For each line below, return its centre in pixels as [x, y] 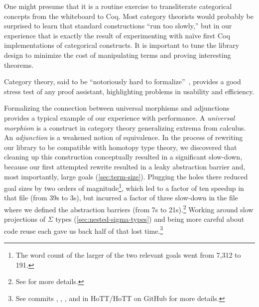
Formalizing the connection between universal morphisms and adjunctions [117, 108]
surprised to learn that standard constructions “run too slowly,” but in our [118, 26]
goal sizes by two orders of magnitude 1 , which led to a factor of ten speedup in [124, 187]
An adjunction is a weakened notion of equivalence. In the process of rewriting [124, 137]
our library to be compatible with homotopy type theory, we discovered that [121, 147]
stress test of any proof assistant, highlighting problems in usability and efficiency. [129, 91]
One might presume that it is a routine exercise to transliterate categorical [118, 6]
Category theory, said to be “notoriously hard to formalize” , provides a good [123, 81]
